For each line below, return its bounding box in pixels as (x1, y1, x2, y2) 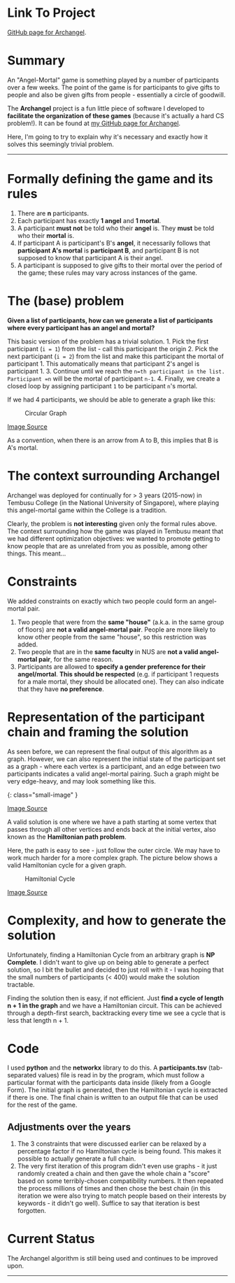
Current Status (7, 1231, 95, 1247)
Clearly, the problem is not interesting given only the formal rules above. (7, 519, 218, 527)
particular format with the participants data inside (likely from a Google (7, 1079, 211, 1087)
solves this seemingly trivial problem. (7, 140, 114, 148)
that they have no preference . (17, 684, 105, 693)
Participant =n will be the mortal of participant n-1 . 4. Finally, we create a (7, 374, 220, 383)
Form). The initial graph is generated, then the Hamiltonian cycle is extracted (7, 1086, 228, 1094)
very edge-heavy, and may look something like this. (7, 777, 156, 785)
